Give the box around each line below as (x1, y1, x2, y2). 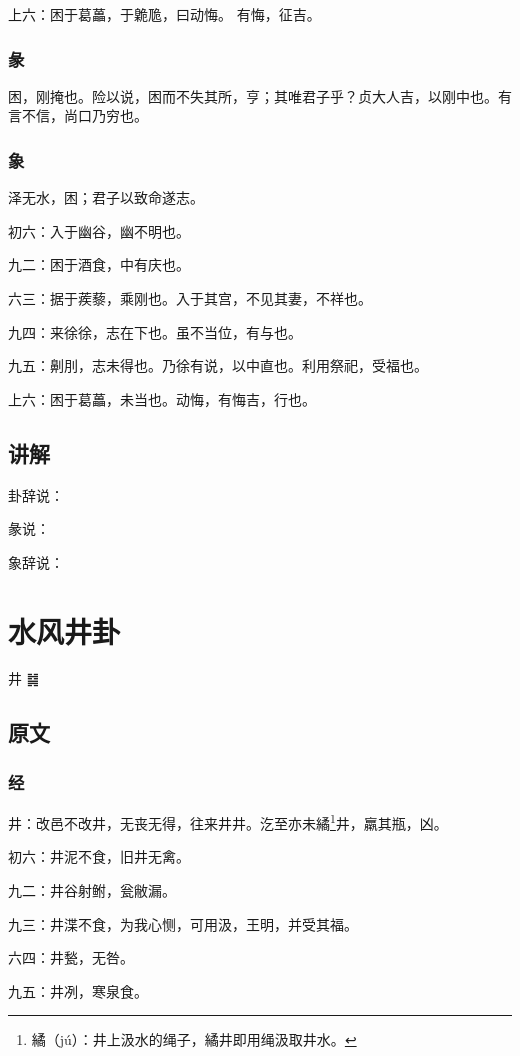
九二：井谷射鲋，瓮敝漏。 (8, 879, 176, 900)
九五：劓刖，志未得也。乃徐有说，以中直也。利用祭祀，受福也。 (8, 355, 428, 376)
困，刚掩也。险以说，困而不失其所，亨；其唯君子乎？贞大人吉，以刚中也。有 (8, 85, 512, 106)
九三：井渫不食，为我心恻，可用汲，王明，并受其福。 (8, 913, 358, 934)
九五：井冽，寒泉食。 (8, 980, 148, 1001)
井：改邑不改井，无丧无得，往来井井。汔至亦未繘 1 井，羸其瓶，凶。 (8, 810, 448, 833)
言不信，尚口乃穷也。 (8, 105, 148, 126)
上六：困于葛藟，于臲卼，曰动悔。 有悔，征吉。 (8, 4, 321, 24)
